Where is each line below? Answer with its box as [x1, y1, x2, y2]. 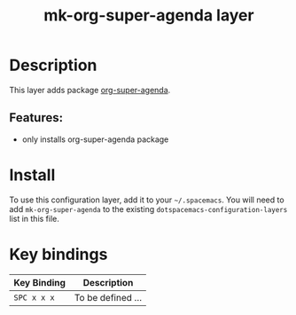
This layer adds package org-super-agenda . [9, 84, 171, 95]
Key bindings [9, 244, 108, 264]
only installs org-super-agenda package [21, 134, 169, 145]
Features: [9, 110, 64, 125]
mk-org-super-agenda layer [43, 5, 254, 26]
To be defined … [74, 291, 143, 303]
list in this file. [9, 213, 60, 224]
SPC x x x [13, 292, 55, 303]
